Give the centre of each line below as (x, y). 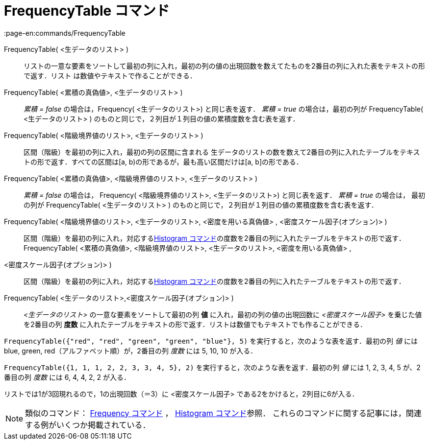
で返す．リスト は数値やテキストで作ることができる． (110, 75)
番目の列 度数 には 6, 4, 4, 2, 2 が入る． (67, 377)
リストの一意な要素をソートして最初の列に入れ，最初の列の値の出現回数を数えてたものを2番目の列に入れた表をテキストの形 (224, 66)
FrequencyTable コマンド (87, 11)
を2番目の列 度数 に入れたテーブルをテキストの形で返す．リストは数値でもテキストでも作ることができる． (195, 324)
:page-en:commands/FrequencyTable (65, 33)
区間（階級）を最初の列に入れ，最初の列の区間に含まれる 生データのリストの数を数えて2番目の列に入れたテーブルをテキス (222, 152)
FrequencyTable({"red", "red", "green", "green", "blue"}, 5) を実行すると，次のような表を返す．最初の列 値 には (211, 341)
